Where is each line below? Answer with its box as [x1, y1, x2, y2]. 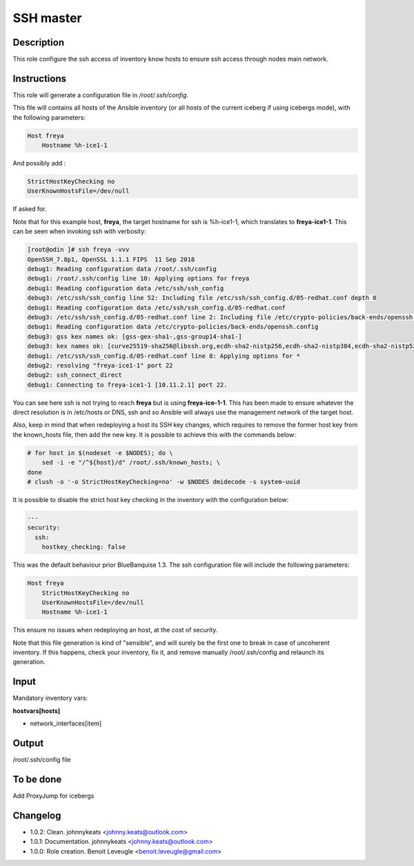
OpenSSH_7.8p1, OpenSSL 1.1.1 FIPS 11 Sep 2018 [27, 255, 195, 263]
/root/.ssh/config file [12, 756, 71, 764]
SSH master [12, 10, 82, 26]
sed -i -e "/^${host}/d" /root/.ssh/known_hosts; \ [41, 459, 221, 467]
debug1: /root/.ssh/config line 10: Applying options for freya [27, 274, 250, 283]
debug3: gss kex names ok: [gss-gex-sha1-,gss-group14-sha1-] [27, 332, 242, 341]
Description [12, 37, 65, 48]
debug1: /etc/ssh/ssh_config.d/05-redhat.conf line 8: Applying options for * [27, 352, 300, 360]
